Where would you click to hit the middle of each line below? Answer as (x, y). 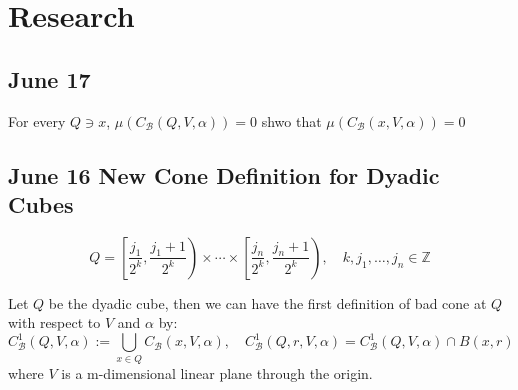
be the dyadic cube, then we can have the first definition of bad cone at (267, 302)
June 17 (49, 78)
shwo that (291, 120)
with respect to (54, 322)
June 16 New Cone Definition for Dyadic (224, 174)
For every (37, 120)
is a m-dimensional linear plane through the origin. (217, 372)
